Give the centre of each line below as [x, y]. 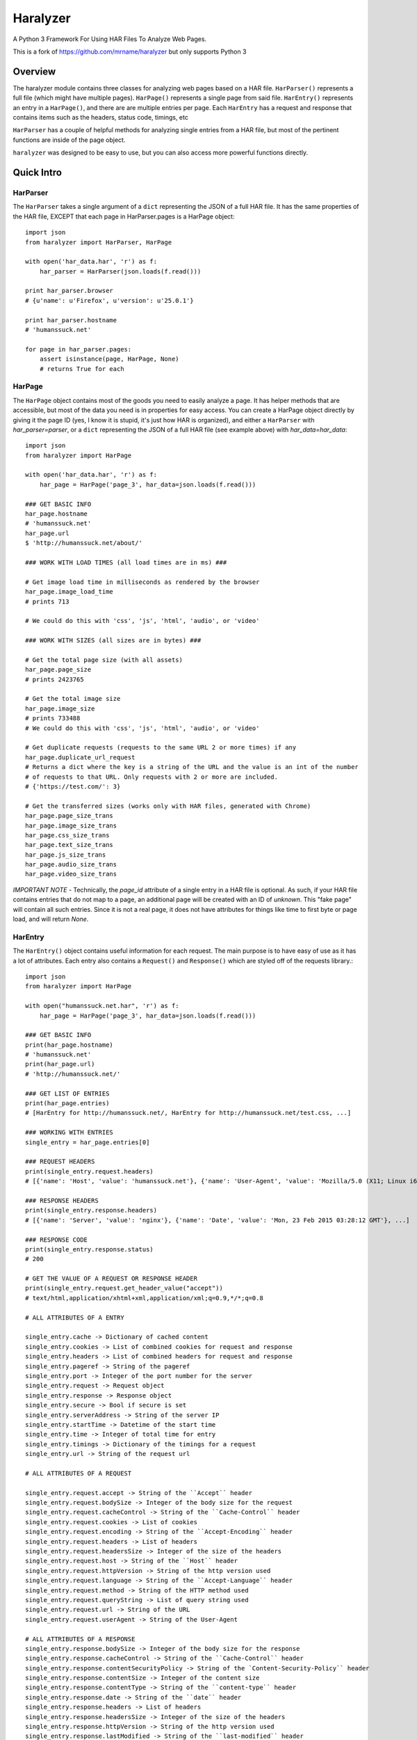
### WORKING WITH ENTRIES [69, 1132]
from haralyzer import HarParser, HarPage [99, 242]
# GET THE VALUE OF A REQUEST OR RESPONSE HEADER [112, 1279]
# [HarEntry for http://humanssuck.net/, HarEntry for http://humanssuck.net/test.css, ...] [188, 1113]
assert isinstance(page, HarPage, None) [109, 359]
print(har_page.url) [60, 1064]
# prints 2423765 [55, 679]
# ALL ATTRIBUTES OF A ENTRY [75, 1318]
